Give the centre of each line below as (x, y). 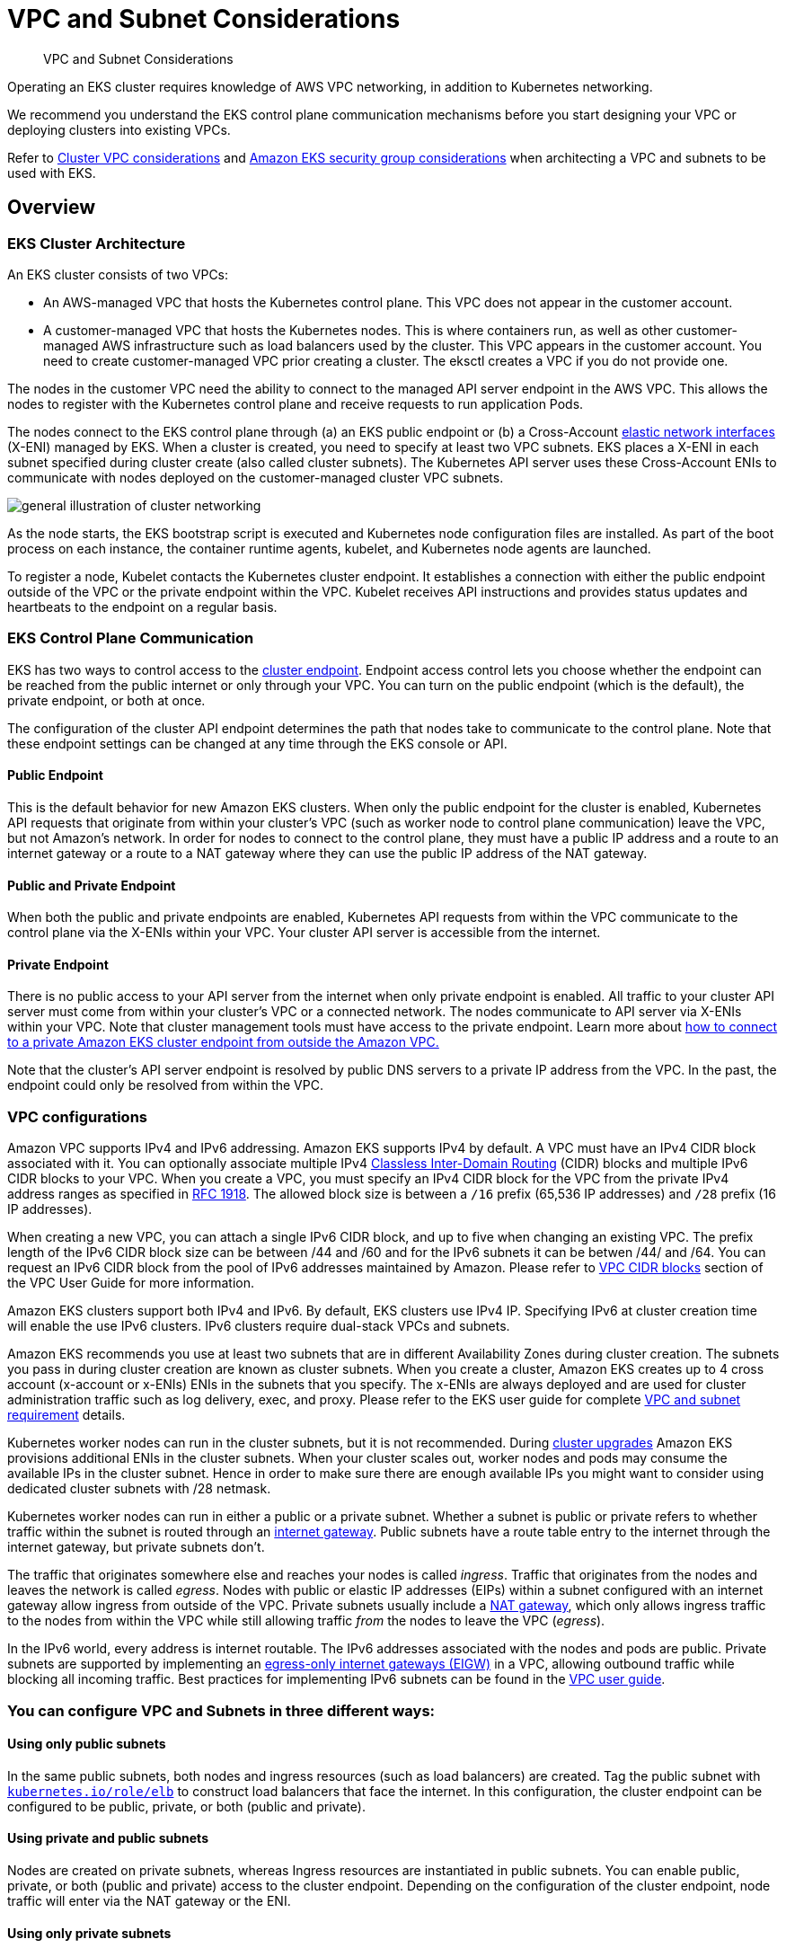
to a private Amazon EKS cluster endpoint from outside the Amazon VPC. (223, 1042)
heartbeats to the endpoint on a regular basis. (142, 607)
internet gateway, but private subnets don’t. (136, 1547)
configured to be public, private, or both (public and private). (186, 1806)
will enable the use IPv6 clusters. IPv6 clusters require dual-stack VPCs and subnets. (259, 1326)
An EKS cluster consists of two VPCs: (118, 274)
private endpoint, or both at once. (106, 700)
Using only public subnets (87, 1744)
